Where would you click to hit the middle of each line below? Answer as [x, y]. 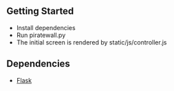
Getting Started [40, 11]
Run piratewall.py [41, 35]
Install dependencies [46, 27]
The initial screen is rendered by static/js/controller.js [91, 42]
